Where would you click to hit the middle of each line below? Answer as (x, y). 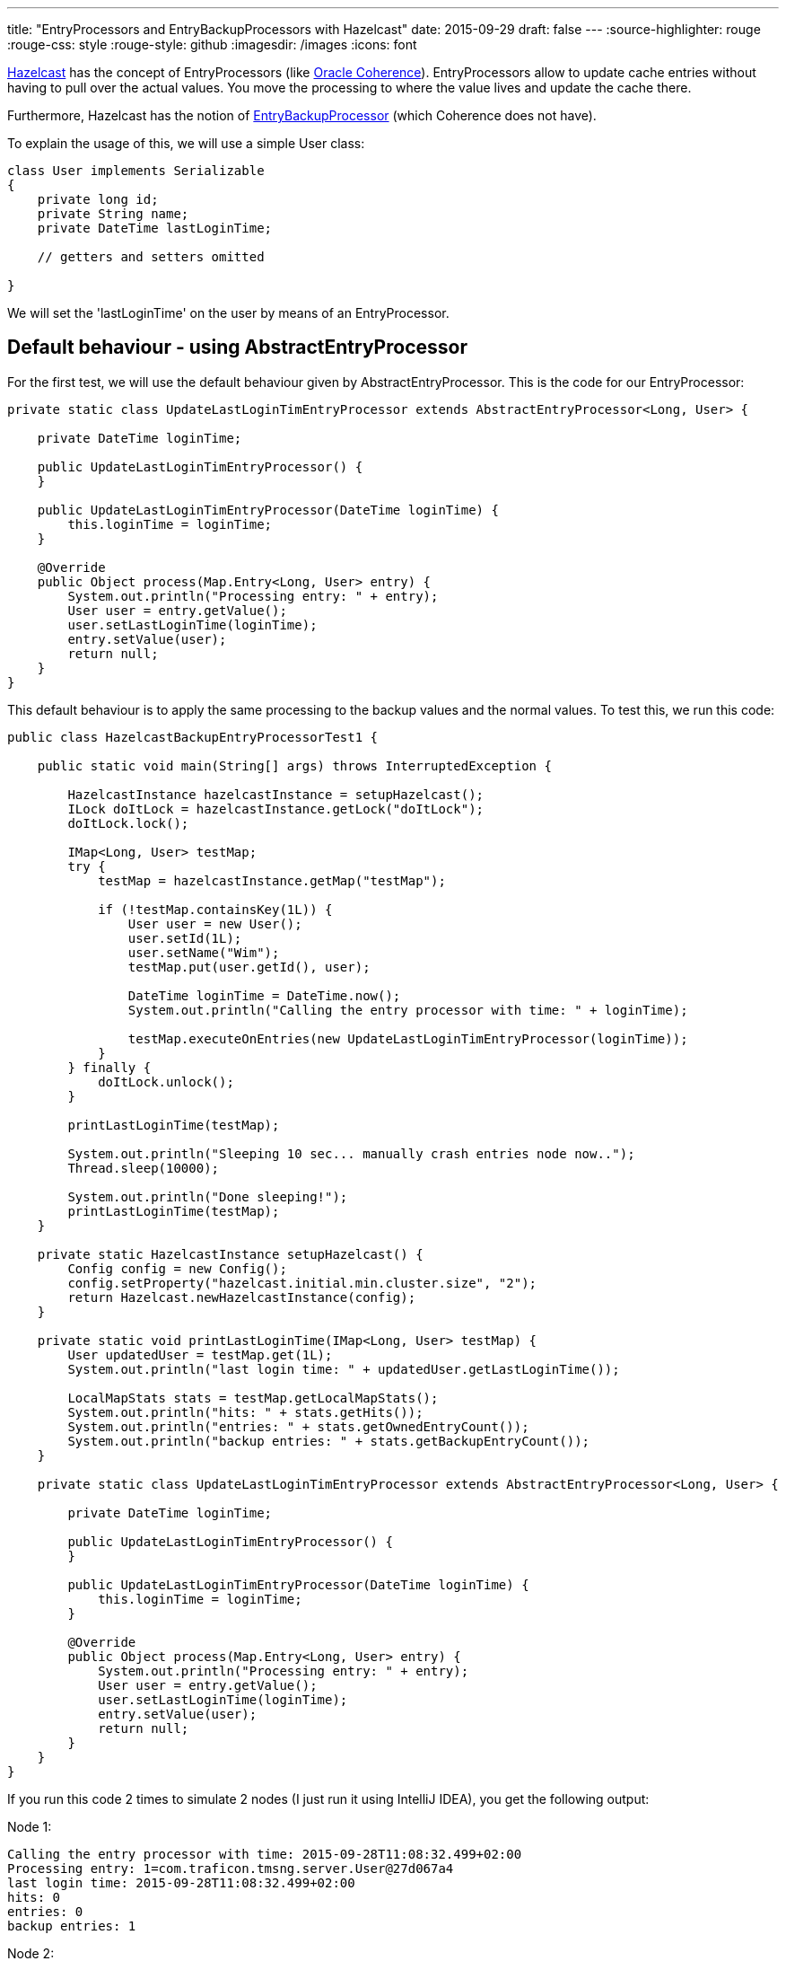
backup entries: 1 (72, 1926)
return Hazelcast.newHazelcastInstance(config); (242, 1297)
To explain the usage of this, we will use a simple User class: (186, 143)
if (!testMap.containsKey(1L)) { (215, 909)
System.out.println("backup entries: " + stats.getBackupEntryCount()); (329, 1441)
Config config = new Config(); (177, 1268)
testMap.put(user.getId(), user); (249, 967)
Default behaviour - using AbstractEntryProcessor (237, 347)
